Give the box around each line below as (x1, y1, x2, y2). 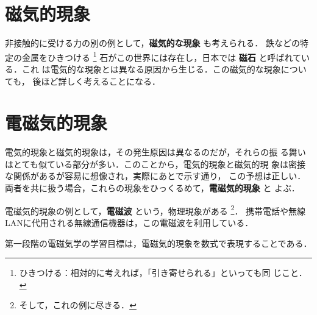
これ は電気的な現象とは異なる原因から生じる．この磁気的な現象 (21, 62, 281, 75)
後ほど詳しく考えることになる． (32, 74, 160, 87)
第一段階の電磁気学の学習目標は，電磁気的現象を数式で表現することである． (5, 236, 312, 249)
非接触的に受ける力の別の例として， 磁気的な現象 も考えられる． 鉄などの (5, 37, 300, 49)
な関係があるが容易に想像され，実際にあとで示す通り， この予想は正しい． (5, 169, 306, 182)
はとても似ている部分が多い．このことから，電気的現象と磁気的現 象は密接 (5, 157, 306, 170)
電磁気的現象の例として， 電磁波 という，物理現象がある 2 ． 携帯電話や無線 (5, 202, 306, 217)
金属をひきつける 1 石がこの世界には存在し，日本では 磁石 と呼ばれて (21, 49, 302, 63)
